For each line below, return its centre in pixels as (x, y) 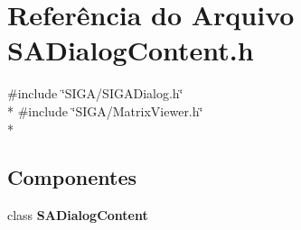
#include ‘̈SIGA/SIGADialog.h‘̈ (95, 93)
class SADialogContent (78, 215)
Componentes (72, 177)
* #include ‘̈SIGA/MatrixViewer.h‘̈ (105, 110)
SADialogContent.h (131, 50)
